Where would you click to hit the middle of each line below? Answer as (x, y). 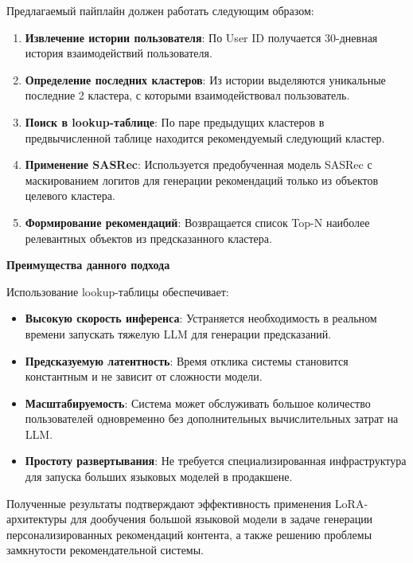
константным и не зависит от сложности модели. (144, 376)
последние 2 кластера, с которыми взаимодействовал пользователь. (187, 95)
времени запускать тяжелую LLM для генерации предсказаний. (178, 333)
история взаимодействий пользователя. (119, 53)
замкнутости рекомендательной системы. (105, 550)
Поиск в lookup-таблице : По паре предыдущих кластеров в (175, 121)
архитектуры (37, 519)
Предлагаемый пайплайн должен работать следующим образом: (160, 10)
